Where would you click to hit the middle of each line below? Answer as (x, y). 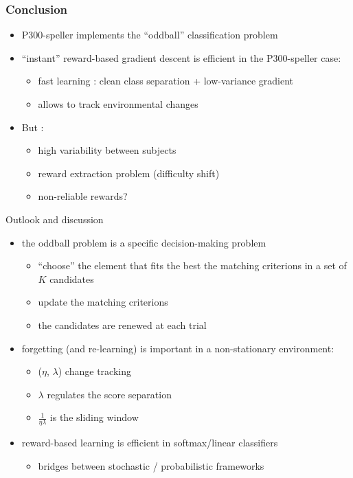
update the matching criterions (103, 302)
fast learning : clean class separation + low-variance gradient (166, 81)
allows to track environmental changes (118, 104)
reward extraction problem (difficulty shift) (129, 173)
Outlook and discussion (55, 219)
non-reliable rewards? (83, 196)
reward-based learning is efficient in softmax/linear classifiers (150, 443)
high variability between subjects (107, 150)
